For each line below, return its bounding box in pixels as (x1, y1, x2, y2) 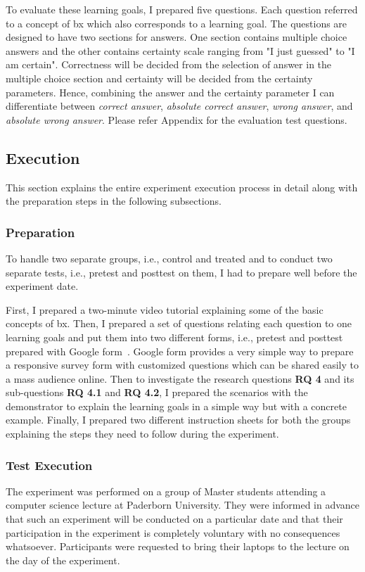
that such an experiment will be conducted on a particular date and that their (6, 511, 343, 526)
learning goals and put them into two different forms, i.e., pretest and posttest (6, 329, 343, 344)
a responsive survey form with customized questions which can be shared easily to (6, 357, 359, 372)
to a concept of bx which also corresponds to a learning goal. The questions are (6, 15, 347, 30)
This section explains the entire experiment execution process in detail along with (6, 179, 358, 194)
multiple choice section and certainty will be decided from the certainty (6, 70, 313, 85)
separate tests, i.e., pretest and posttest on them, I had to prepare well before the (6, 265, 357, 279)
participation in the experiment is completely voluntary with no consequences (6, 525, 340, 540)
